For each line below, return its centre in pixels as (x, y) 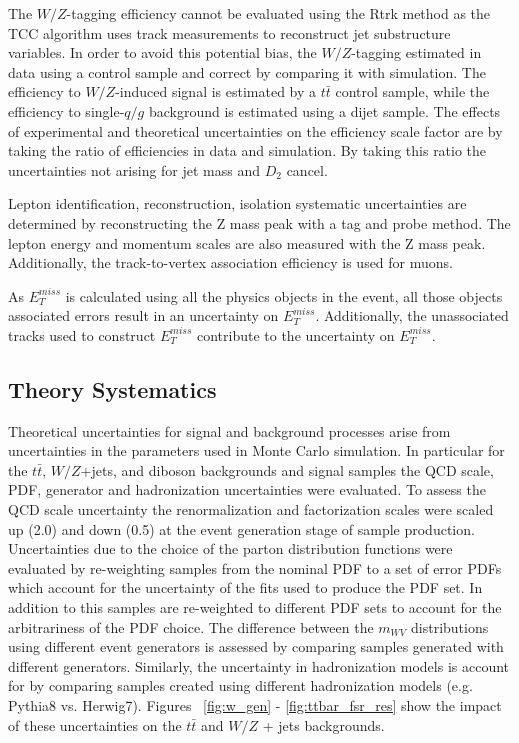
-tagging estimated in (416, 52)
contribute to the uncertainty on (295, 334)
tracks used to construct (82, 334)
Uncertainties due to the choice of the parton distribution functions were (230, 548)
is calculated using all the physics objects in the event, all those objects (284, 295)
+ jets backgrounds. (323, 724)
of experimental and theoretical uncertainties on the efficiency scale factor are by (255, 130)
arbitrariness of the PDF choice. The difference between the (191, 626)
